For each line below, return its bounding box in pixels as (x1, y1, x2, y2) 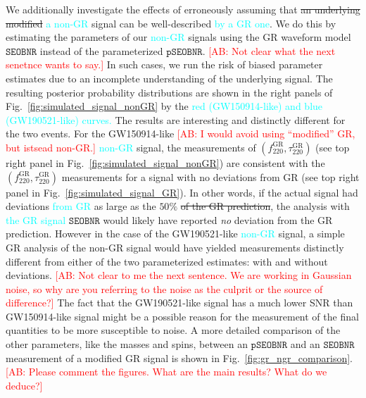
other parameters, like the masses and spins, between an (6, 337, 248, 352)
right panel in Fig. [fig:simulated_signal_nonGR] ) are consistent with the (6, 155, 325, 170)
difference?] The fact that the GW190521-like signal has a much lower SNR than (6, 295, 353, 310)
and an (290, 337, 320, 352)
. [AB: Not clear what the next (202, 43, 336, 58)
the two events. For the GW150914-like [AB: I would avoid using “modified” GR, (6, 126, 355, 141)
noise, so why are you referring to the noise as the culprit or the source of (6, 281, 323, 296)
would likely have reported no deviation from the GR (103, 212, 333, 227)
